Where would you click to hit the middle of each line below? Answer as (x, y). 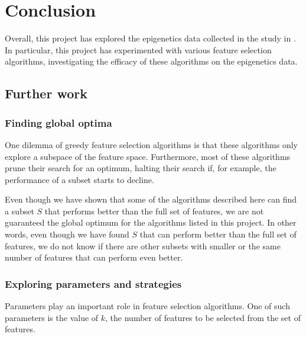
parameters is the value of (52, 317)
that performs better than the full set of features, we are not (154, 211)
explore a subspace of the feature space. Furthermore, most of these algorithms (148, 156)
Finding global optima (58, 122)
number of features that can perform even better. (94, 257)
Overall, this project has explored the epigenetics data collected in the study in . (150, 38)
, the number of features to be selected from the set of (203, 317)
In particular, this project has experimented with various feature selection (138, 49)
